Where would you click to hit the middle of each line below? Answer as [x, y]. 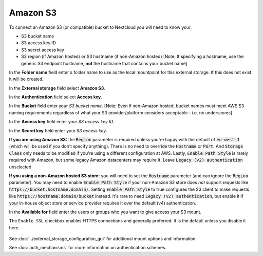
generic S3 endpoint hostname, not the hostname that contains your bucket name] [104, 63]
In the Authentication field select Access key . [56, 97]
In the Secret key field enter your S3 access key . [58, 130]
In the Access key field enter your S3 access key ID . [62, 122]
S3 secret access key [43, 50]
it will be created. [26, 79]
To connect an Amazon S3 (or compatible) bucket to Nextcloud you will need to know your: [100, 27]
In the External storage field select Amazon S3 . [57, 88]
